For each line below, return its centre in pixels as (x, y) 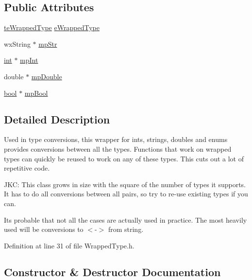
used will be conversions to (44, 229)
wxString (17, 44)
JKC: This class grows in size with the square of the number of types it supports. (125, 184)
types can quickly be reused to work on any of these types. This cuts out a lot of (124, 158)
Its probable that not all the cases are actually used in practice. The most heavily (126, 219)
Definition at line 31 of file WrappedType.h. (69, 245)
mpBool (36, 93)
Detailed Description (57, 119)
